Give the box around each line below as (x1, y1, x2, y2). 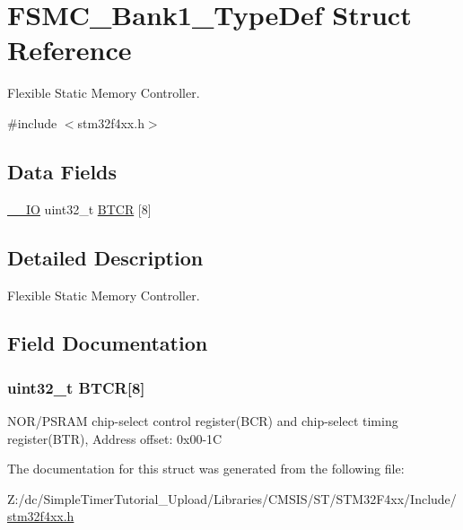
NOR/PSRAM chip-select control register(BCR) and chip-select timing (7, 412, 398, 430)
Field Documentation (7, 329, 208, 357)
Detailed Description (7, 243, 204, 271)
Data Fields (7, 157, 118, 185)
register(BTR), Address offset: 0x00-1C (7, 429, 223, 447)
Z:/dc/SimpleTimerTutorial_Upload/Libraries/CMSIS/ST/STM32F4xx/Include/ (7, 489, 457, 508)
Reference (7, 31, 132, 68)
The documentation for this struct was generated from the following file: (7, 459, 405, 478)
